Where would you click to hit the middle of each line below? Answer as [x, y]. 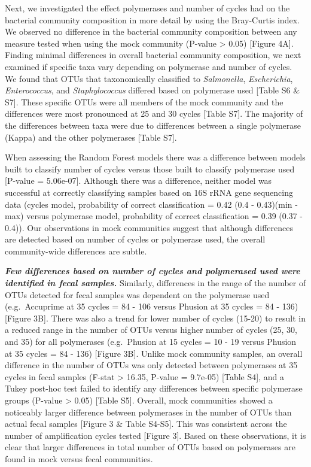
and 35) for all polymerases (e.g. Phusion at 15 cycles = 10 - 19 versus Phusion [151, 342]
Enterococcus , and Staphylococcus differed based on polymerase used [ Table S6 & [153, 90]
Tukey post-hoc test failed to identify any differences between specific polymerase [154, 388]
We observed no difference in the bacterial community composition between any [151, 31]
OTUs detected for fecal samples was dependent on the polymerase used [137, 294]
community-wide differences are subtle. [76, 251]
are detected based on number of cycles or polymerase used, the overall [135, 239]
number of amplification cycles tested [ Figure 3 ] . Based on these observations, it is [155, 435]
